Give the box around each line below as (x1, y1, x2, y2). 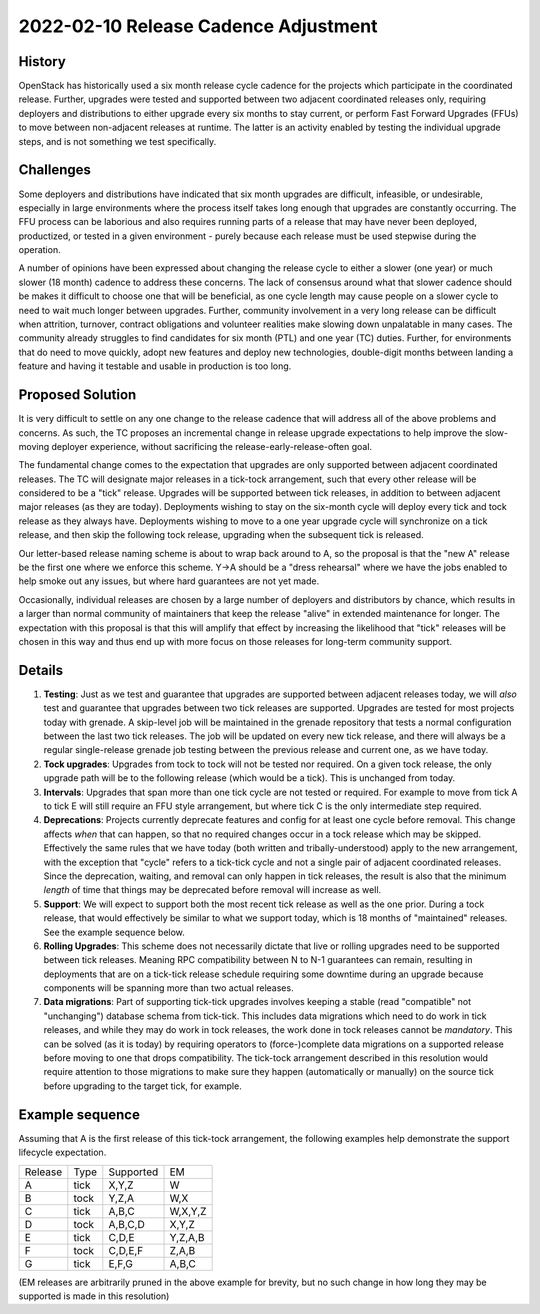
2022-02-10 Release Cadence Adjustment (18, 15, 378, 37)
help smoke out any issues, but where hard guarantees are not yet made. (18, 575, 320, 587)
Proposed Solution (18, 386, 137, 404)
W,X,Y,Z (169, 1204, 207, 1218)
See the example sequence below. (43, 926, 185, 938)
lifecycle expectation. (18, 1146, 107, 1159)
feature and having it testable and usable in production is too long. (18, 360, 292, 372)
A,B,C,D (108, 1217, 145, 1231)
